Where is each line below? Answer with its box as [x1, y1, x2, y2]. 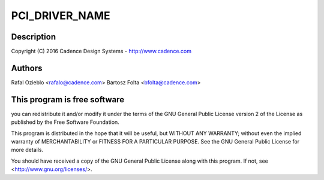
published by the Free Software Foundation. [11, 118, 119, 126]
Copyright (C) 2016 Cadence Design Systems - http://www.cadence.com [11, 48, 192, 55]
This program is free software [11, 94, 125, 105]
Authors [11, 63, 43, 73]
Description [11, 32, 56, 42]
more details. [11, 147, 44, 154]
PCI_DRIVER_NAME [11, 9, 110, 22]
